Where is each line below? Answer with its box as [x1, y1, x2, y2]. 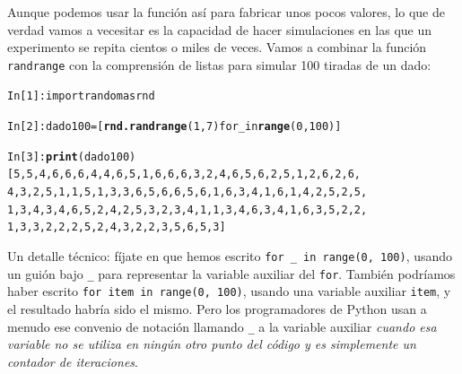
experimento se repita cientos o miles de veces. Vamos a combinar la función [7, 38, 427, 57]
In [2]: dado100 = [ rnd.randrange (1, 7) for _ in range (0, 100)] [7, 120, 342, 134]
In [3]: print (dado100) [7, 150, 136, 163]
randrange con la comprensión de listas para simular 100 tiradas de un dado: [7, 55, 431, 74]
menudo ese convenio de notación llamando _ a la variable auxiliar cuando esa [7, 317, 437, 335]
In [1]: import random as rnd [7, 90, 155, 103]
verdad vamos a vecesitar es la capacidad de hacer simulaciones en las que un [7, 20, 432, 39]
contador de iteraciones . [7, 352, 138, 370]
